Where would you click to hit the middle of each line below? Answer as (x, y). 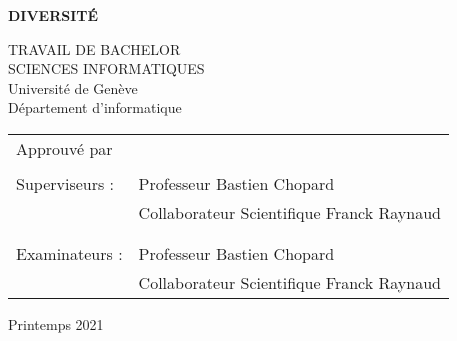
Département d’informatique (95, 107)
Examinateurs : (69, 253)
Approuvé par (64, 148)
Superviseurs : (65, 183)
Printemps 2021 (56, 323)
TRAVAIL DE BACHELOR (94, 48)
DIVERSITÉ (53, 15)
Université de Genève (73, 87)
